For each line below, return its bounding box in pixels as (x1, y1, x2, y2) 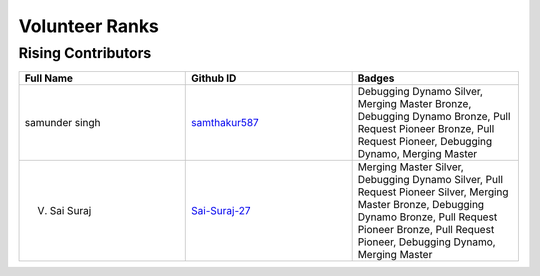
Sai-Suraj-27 (191, 204, 251, 218)
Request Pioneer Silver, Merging (357, 185, 509, 199)
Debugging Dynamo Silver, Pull (357, 173, 504, 187)
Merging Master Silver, (357, 160, 464, 174)
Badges (357, 71, 395, 85)
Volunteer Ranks (18, 15, 160, 37)
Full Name (24, 71, 74, 85)
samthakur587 (191, 116, 259, 130)
